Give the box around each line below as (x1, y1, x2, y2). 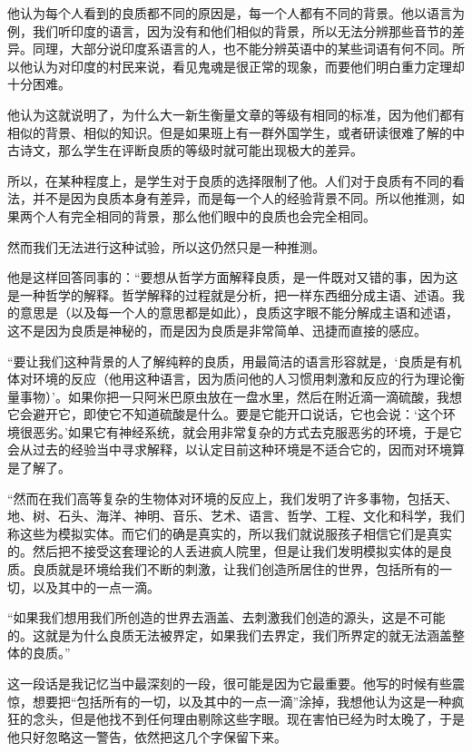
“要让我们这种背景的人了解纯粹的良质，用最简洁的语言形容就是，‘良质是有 (7, 351, 449, 370)
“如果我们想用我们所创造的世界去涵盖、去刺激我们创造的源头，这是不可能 (7, 608, 446, 627)
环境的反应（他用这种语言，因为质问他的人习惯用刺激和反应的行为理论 (32, 369, 452, 388)
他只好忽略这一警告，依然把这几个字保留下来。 (7, 727, 287, 746)
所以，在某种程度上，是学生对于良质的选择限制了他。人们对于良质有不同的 (7, 171, 452, 190)
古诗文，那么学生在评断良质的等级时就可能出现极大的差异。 (7, 141, 363, 160)
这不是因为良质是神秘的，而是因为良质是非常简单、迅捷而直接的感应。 (7, 320, 427, 339)
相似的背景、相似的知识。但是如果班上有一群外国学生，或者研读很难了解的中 (7, 122, 465, 142)
